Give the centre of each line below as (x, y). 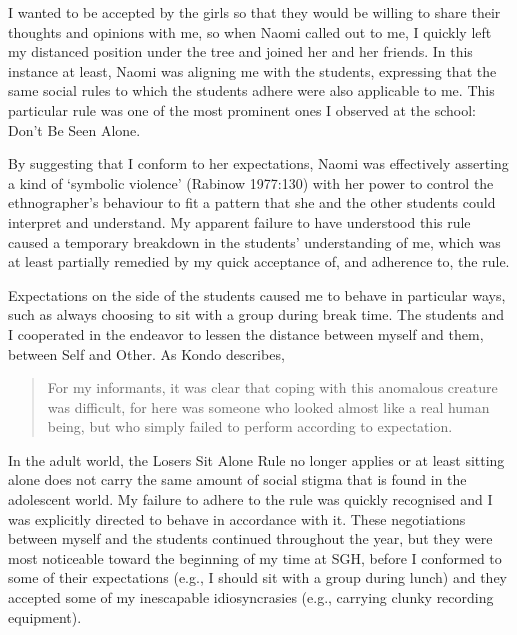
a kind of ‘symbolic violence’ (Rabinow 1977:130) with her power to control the (251, 182)
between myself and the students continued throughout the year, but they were (250, 538)
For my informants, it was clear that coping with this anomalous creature (272, 387)
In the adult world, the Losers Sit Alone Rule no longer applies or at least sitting (256, 459)
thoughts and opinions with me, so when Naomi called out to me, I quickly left (250, 31)
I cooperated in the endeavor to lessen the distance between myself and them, (246, 333)
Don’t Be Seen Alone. (74, 129)
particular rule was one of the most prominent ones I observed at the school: (242, 109)
